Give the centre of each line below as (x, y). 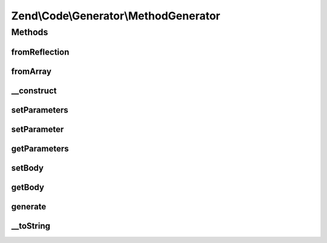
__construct (34, 91)
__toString (31, 226)
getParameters (40, 148)
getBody (28, 187)
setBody (27, 168)
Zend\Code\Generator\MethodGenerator (116, 16)
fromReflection (40, 52)
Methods (30, 32)
